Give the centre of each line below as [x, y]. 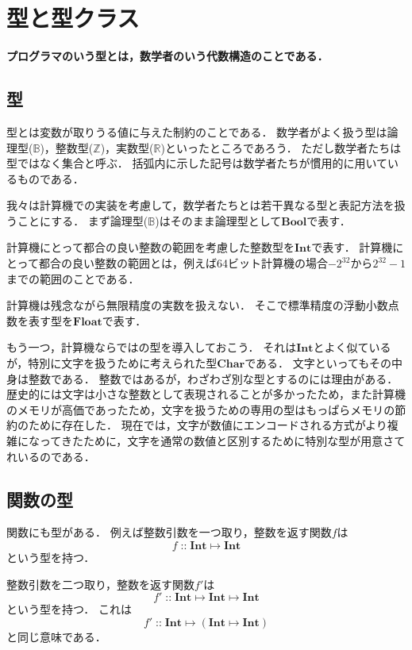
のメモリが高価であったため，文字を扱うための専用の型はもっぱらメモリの [201, 409]
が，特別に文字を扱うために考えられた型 [112, 363]
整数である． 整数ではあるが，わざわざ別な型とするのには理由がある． [213, 378]
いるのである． [56, 456]
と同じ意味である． [56, 636]
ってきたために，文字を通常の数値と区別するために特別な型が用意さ [217, 441]
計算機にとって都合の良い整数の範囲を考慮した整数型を [150, 247]
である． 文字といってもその [318, 363]
